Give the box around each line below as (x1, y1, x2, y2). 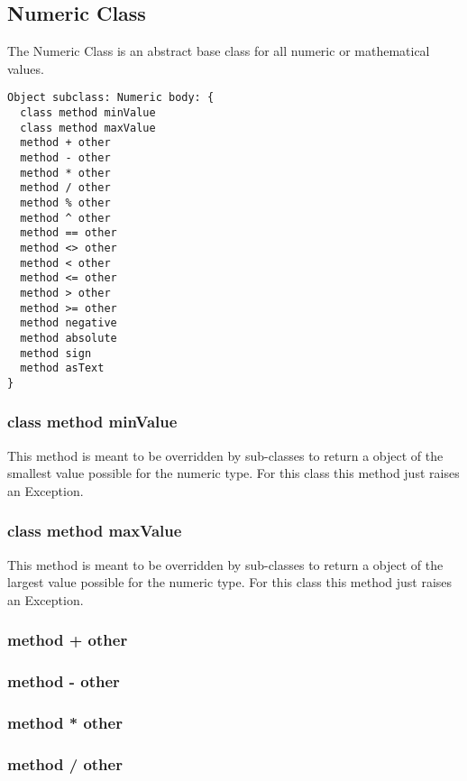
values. (7, 59, 44, 78)
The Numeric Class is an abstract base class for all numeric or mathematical (7, 41, 430, 60)
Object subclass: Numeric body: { (7, 91, 215, 105)
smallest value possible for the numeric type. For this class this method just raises (7, 464, 460, 482)
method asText (20, 362, 105, 375)
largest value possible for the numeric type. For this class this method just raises (7, 573, 453, 592)
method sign (20, 346, 92, 360)
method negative (20, 317, 117, 330)
